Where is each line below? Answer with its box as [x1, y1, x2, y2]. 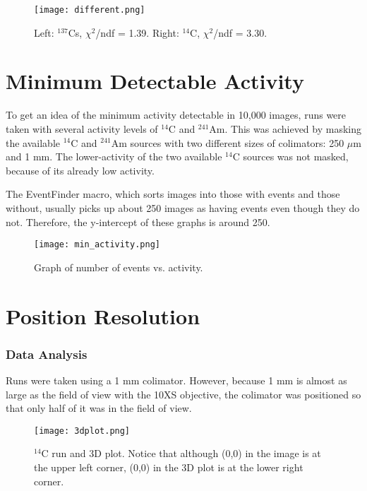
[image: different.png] [34, 5, 145, 15]
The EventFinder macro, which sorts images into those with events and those [6, 187, 340, 201]
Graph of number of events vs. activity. [34, 259, 203, 274]
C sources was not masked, [232, 149, 349, 164]
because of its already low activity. [6, 162, 155, 177]
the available [6, 135, 60, 150]
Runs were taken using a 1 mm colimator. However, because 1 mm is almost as [6, 372, 347, 387]
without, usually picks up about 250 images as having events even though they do [6, 200, 360, 215]
